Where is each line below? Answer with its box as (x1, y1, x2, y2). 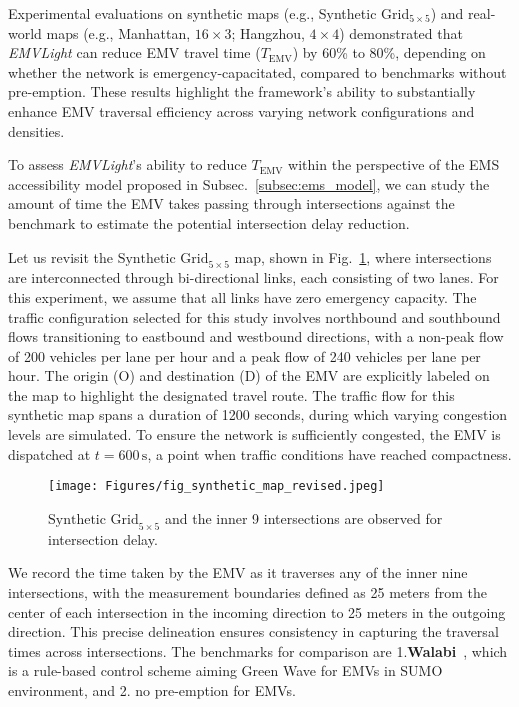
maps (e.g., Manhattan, (46, 22, 191, 43)
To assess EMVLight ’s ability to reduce (8, 154, 247, 175)
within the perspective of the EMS (288, 154, 500, 175)
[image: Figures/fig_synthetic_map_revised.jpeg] (48, 479, 385, 494)
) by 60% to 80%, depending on (292, 42, 486, 63)
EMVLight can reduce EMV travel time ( (8, 42, 261, 63)
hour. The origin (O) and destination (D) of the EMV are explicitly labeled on (8, 365, 490, 386)
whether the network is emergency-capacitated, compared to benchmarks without (8, 61, 507, 82)
